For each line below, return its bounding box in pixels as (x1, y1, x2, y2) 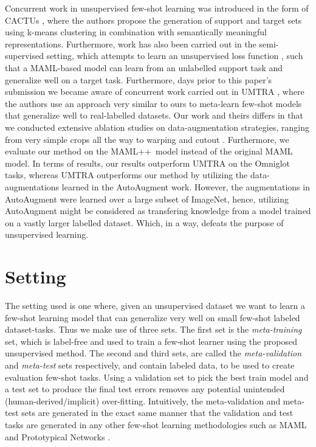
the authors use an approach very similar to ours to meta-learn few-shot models (5, 97, 302, 109)
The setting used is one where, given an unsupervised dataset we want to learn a (5, 299, 306, 311)
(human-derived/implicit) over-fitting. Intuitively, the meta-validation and (5, 394, 281, 407)
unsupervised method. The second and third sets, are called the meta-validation (5, 347, 302, 359)
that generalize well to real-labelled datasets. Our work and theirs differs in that (5, 109, 303, 122)
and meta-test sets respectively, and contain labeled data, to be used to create (5, 358, 295, 371)
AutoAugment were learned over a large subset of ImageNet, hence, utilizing (5, 192, 289, 205)
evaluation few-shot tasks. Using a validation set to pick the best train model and (5, 370, 309, 383)
